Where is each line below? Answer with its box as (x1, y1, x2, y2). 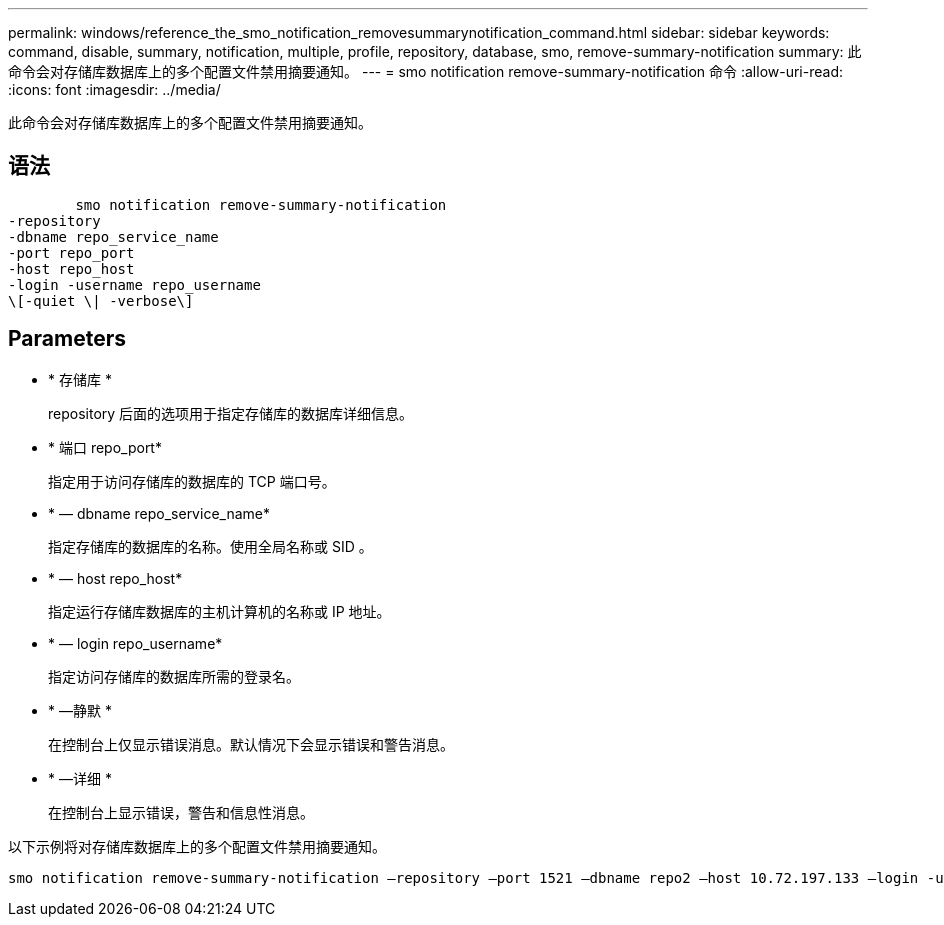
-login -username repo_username (8, 276, 261, 293)
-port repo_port (8, 244, 135, 261)
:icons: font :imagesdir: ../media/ (8, 81, 221, 98)
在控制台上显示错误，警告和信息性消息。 (48, 803, 314, 821)
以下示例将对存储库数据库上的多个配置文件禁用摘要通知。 (8, 837, 386, 855)
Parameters (8, 326, 126, 352)
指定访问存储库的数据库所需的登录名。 (48, 667, 300, 685)
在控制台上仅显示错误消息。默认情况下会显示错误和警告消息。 (48, 735, 454, 753)
